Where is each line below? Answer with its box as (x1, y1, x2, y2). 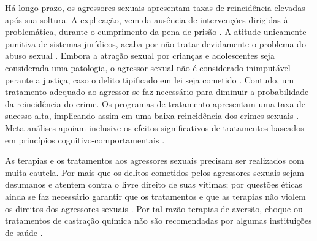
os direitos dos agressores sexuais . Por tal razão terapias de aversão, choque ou (5, 202, 303, 215)
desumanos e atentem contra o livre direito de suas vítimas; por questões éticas (5, 178, 302, 191)
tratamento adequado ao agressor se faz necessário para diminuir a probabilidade (5, 85, 309, 98)
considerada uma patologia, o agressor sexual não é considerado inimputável (5, 61, 291, 74)
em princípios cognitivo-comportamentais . (5, 133, 165, 146)
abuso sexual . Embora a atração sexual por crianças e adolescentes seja (5, 49, 275, 62)
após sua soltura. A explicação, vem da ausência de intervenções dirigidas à (5, 13, 288, 26)
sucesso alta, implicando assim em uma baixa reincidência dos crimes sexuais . (5, 109, 299, 122)
